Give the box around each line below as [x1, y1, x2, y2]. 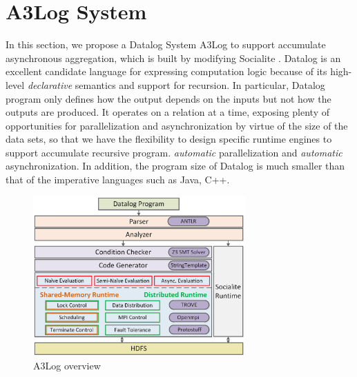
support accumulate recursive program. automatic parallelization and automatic [6, 145, 342, 159]
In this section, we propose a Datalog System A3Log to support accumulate [6, 37, 326, 52]
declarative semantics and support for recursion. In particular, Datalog [27, 77, 325, 92]
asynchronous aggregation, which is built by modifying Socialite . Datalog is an [6, 50, 341, 65]
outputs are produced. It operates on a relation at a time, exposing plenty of [6, 105, 330, 119]
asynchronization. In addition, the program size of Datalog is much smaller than [6, 159, 345, 173]
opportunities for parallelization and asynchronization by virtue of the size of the [6, 118, 348, 132]
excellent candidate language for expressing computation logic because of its [6, 64, 327, 79]
